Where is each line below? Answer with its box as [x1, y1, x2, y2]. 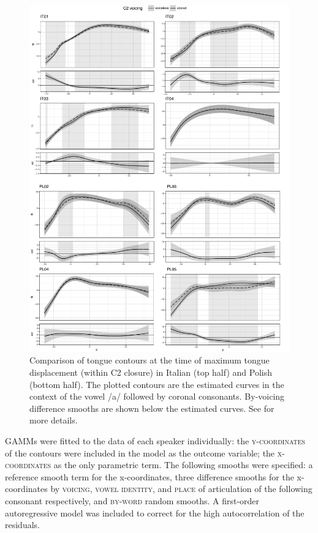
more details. [29, 414, 78, 427]
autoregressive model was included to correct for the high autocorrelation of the [5, 506, 305, 519]
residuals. [5, 518, 40, 531]
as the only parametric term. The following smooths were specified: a [53, 458, 313, 471]
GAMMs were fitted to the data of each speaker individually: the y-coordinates [5, 434, 306, 447]
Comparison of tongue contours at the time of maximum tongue [29, 354, 270, 367]
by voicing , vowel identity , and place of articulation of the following [50, 482, 312, 495]
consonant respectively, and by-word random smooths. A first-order [5, 494, 260, 507]
